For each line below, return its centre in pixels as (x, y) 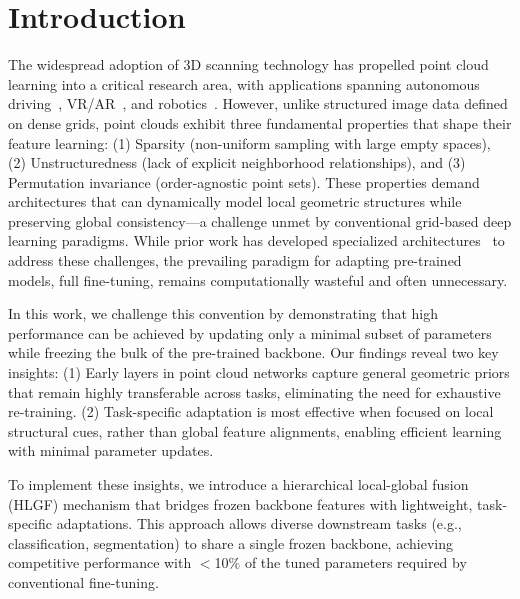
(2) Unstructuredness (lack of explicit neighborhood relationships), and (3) (237, 162)
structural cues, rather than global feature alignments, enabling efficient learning (255, 430)
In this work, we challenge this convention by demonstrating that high (223, 313)
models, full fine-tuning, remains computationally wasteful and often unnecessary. (258, 279)
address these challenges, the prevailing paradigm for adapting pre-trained (235, 260)
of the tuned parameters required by (355, 562)
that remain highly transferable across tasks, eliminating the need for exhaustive (254, 391)
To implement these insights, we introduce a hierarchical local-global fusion (238, 484)
